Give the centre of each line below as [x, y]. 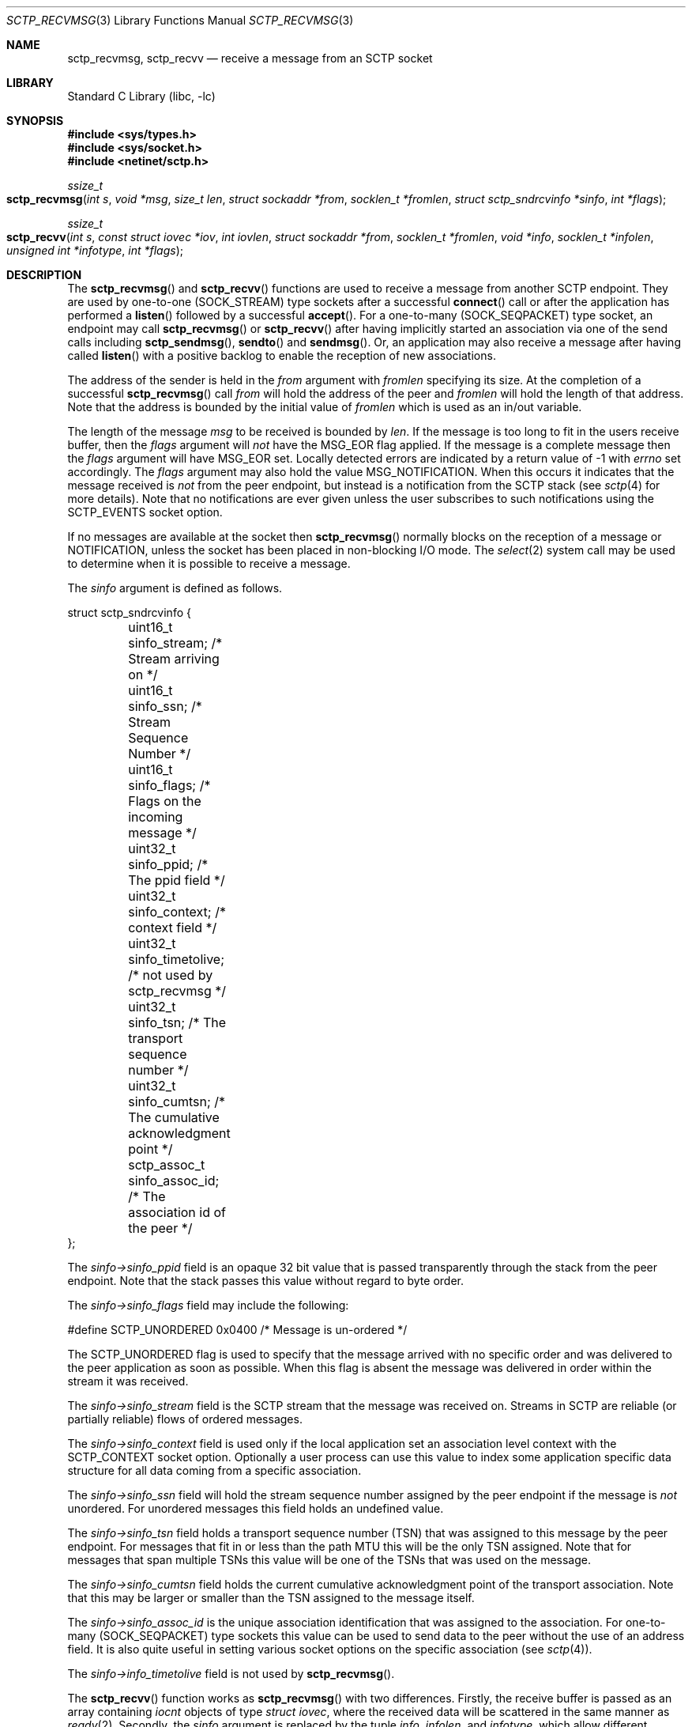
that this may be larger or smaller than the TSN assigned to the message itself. [271, 1598]
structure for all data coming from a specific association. [214, 1470]
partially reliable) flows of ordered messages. [185, 1419]
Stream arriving [174, 659]
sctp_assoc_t [167, 1165]
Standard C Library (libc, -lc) [141, 96]
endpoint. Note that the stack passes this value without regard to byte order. [265, 1281]
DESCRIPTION [44, 275]
